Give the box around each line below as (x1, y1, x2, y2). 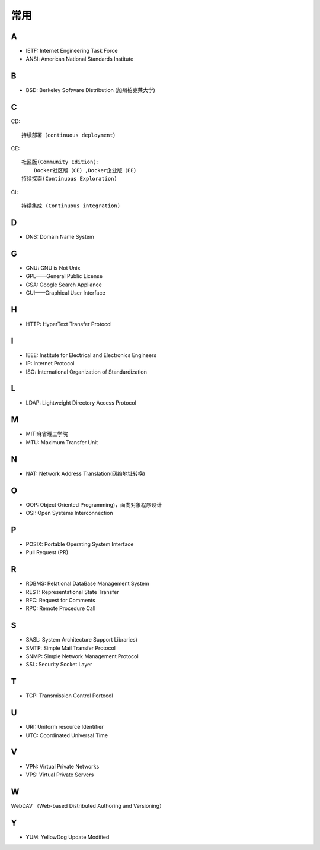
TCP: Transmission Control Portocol (25, 692, 113, 699)
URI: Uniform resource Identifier (25, 723, 104, 731)
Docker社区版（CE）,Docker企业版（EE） (33, 167, 139, 173)
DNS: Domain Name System (25, 233, 94, 240)
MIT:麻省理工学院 (25, 431, 68, 438)
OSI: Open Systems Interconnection (25, 509, 113, 516)
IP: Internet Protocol (25, 360, 75, 367)
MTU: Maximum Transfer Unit (25, 438, 98, 445)
